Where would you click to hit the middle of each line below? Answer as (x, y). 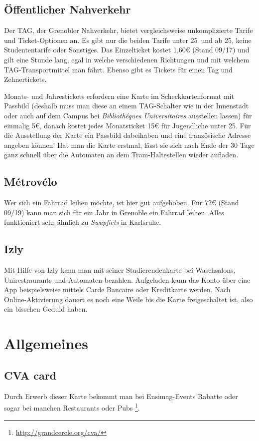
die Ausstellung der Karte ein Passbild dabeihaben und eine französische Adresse (128, 135)
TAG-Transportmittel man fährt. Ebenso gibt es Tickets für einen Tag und (118, 69)
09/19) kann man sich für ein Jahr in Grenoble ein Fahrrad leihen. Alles (114, 212)
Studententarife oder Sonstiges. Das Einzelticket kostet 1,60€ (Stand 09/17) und (127, 50)
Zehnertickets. (25, 79)
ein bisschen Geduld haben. (46, 309)
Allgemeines (46, 343)
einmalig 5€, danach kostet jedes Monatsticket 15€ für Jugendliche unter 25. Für (128, 125)
